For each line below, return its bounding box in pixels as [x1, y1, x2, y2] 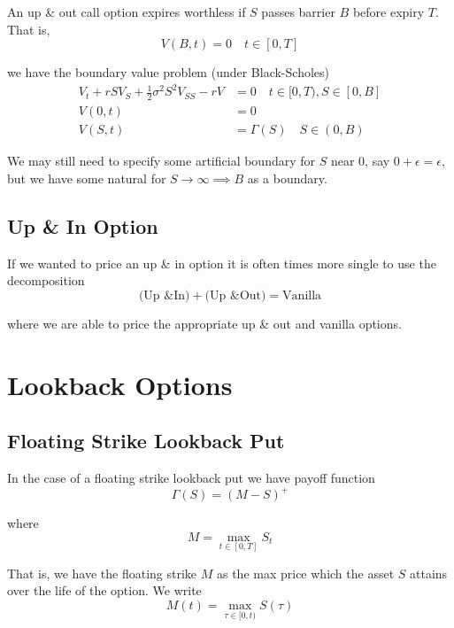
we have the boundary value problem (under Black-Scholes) [7, 63, 329, 81]
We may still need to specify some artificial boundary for [7, 151, 316, 170]
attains [410, 563, 448, 582]
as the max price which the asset [216, 563, 395, 582]
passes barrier [261, 3, 335, 20]
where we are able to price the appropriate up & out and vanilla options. [7, 314, 402, 332]
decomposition [7, 271, 85, 290]
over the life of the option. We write [7, 581, 202, 600]
